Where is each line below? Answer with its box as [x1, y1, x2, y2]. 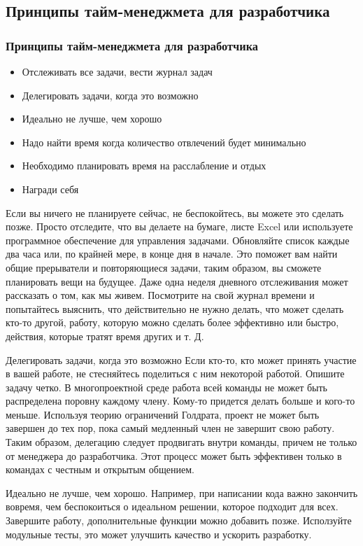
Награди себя [22, 181, 79, 196]
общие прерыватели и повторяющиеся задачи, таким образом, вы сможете [6, 260, 322, 274]
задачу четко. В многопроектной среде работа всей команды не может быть [6, 379, 327, 394]
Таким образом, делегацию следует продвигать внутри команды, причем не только [6, 435, 357, 449]
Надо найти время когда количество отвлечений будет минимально [22, 134, 306, 149]
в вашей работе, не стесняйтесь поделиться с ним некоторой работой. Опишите [6, 366, 345, 381]
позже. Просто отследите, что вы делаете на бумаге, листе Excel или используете [6, 219, 353, 234]
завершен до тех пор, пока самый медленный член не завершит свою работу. [6, 421, 335, 435]
